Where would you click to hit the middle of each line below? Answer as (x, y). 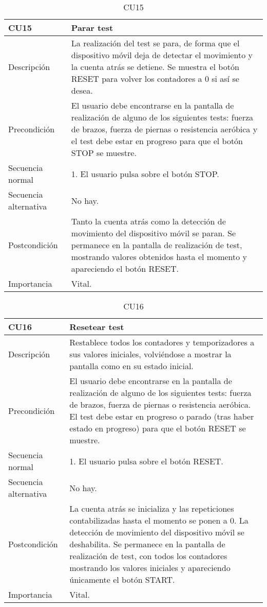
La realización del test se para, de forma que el (155, 43)
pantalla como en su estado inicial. (131, 366)
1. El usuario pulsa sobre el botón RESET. (146, 461)
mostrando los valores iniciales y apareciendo (150, 568)
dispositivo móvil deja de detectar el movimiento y (162, 55)
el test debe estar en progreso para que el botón (157, 141)
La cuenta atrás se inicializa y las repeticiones (152, 508)
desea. (82, 90)
